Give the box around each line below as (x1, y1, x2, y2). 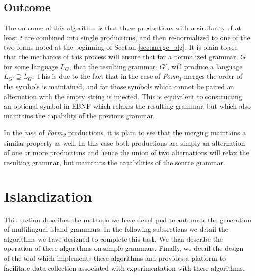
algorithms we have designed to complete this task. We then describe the (4, 233, 223, 244)
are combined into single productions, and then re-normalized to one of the (25, 32, 250, 42)
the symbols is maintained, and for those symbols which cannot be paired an (4, 82, 234, 92)
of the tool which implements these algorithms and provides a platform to (4, 253, 226, 263)
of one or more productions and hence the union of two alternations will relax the (4, 147, 249, 158)
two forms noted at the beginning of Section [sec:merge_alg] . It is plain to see (4, 42, 238, 52)
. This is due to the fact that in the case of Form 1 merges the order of (32, 71, 242, 82)
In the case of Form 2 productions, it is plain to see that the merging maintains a (4, 127, 246, 138)
